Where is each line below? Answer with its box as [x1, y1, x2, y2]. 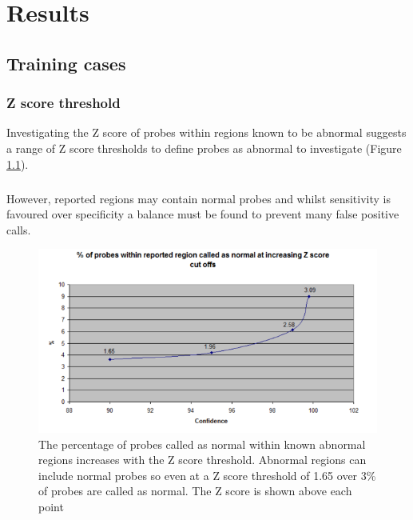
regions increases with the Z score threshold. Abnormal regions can [38, 451, 367, 468]
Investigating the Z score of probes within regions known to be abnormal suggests [6, 124, 407, 141]
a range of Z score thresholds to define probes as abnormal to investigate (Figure [6, 139, 402, 156]
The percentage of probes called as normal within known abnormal [38, 435, 366, 452]
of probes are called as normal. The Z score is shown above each [38, 482, 352, 499]
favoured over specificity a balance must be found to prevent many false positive [6, 206, 399, 222]
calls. [6, 221, 31, 238]
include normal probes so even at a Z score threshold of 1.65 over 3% [38, 466, 376, 483]
